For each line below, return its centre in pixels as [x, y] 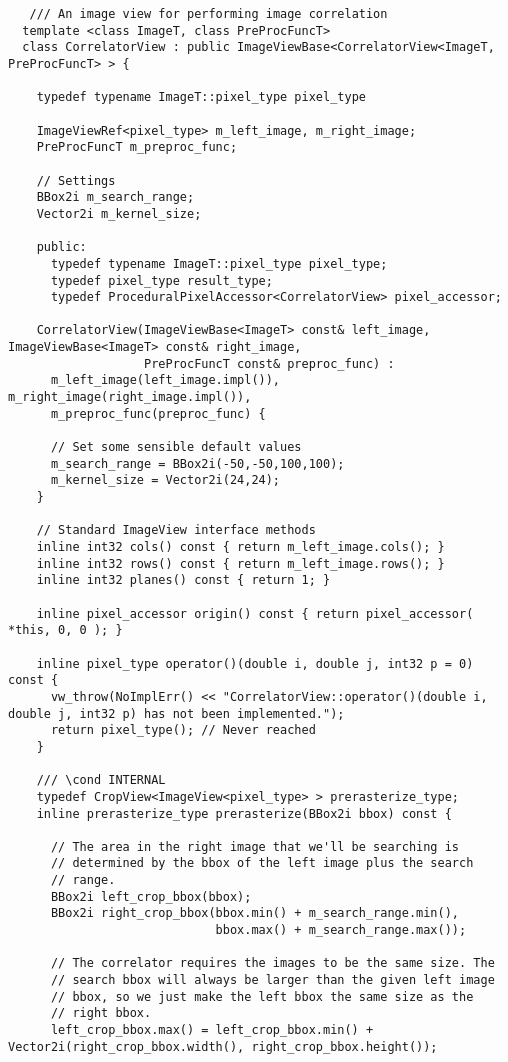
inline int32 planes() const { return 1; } [183, 580]
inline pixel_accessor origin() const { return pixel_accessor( [255, 613]
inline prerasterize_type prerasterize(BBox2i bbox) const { [244, 813]
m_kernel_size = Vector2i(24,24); [165, 480]
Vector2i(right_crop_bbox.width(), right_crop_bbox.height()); [223, 1046]
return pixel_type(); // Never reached [183, 730]
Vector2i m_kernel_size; [119, 213]
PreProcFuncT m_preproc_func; [137, 147]
